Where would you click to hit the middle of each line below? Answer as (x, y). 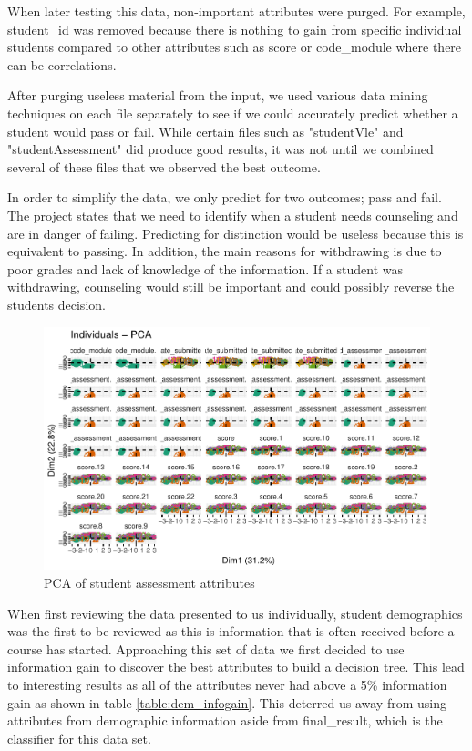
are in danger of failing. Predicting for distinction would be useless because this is (236, 233)
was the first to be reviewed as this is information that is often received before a (231, 631)
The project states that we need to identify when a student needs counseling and (233, 215)
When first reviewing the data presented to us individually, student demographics (235, 613)
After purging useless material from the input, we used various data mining (218, 95)
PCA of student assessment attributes (149, 582)
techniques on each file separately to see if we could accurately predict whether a (233, 113)
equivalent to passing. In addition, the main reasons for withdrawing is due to (225, 251)
